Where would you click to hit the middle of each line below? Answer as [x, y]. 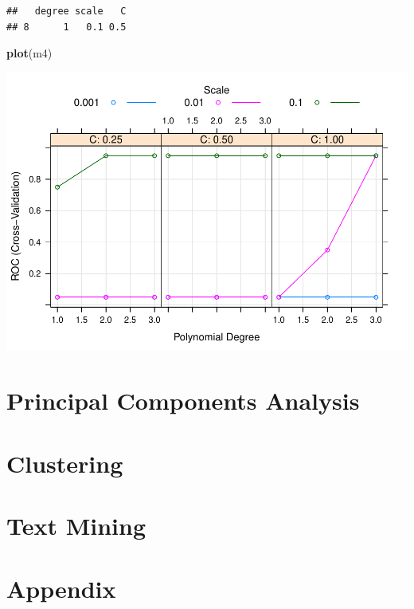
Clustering [65, 463]
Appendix [61, 588]
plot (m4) [29, 53]
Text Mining [76, 526]
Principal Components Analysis [183, 401]
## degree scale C [66, 11]
